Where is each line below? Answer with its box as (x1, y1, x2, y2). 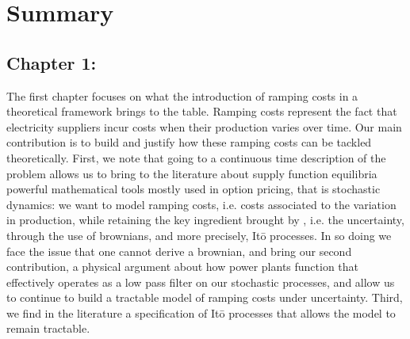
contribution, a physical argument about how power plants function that (6, 258, 359, 275)
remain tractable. (6, 320, 90, 337)
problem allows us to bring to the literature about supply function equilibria (6, 165, 377, 181)
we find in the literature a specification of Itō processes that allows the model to (6, 304, 396, 321)
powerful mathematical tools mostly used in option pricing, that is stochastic (6, 181, 381, 197)
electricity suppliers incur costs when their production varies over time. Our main (6, 118, 402, 135)
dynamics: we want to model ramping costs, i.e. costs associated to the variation (6, 196, 397, 212)
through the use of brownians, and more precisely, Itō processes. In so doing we (6, 227, 392, 243)
